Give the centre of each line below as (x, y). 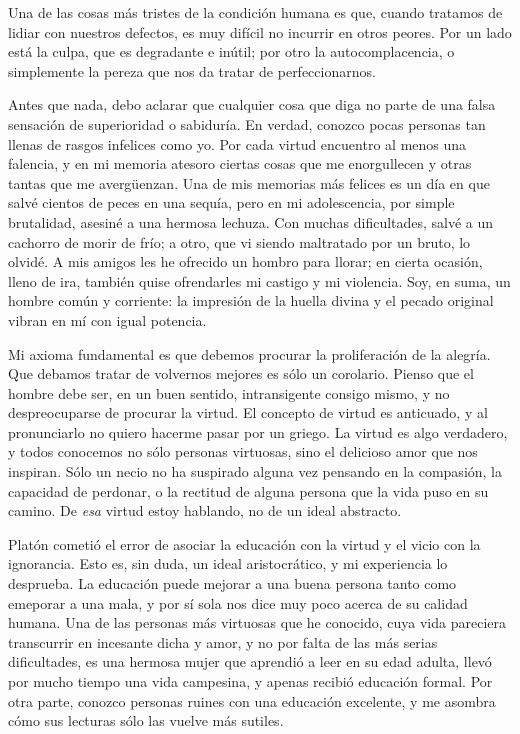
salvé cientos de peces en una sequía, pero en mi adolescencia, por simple (231, 202)
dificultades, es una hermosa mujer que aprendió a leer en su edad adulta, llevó (250, 661)
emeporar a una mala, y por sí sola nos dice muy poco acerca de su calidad (238, 602)
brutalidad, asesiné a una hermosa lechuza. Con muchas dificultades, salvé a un (251, 221)
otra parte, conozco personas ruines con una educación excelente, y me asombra (252, 700)
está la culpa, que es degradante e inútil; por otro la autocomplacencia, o (231, 51)
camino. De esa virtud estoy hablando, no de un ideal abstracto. (205, 510)
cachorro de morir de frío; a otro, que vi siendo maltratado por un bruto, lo (239, 241)
